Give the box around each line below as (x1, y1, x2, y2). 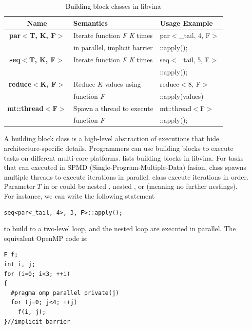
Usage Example (159, 18, 213, 28)
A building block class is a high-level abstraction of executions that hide (4, 133, 219, 144)
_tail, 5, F (178, 55, 210, 65)
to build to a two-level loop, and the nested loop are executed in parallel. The (4, 223, 236, 234)
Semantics (73, 18, 108, 28)
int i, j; (4, 260, 36, 268)
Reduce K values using (73, 78, 141, 89)
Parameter (4, 181, 35, 191)
